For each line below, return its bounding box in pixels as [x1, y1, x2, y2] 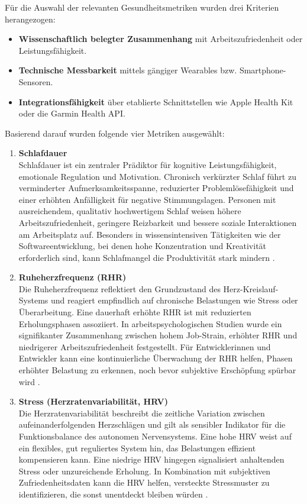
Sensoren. [18, 75, 53, 88]
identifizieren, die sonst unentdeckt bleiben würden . [18, 487, 208, 500]
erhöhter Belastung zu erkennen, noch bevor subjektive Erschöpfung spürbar [18, 364, 296, 376]
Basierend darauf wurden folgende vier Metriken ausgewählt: [5, 127, 225, 139]
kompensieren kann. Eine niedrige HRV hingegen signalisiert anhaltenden [18, 453, 285, 466]
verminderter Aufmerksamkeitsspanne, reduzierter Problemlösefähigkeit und [18, 182, 294, 194]
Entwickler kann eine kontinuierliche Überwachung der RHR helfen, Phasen [18, 352, 293, 364]
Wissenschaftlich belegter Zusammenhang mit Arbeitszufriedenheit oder [18, 33, 303, 45]
